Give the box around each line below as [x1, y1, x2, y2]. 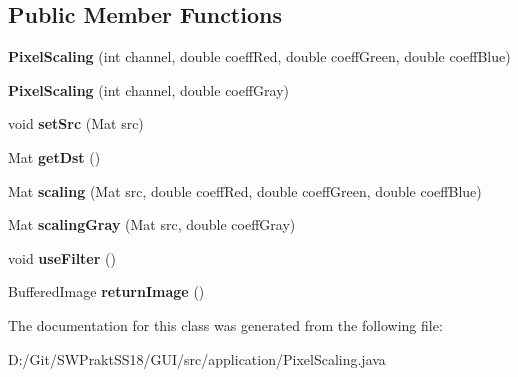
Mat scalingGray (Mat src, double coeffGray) [8, 214, 296, 235]
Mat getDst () [8, 146, 101, 167]
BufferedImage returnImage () [8, 281, 205, 302]
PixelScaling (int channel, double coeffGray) [8, 79, 290, 100]
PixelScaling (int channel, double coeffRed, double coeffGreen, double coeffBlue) [8, 46, 511, 67]
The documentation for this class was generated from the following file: [8, 314, 443, 335]
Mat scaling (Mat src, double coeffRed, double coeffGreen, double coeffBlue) [8, 180, 482, 201]
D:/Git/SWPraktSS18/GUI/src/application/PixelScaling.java [8, 348, 386, 369]
